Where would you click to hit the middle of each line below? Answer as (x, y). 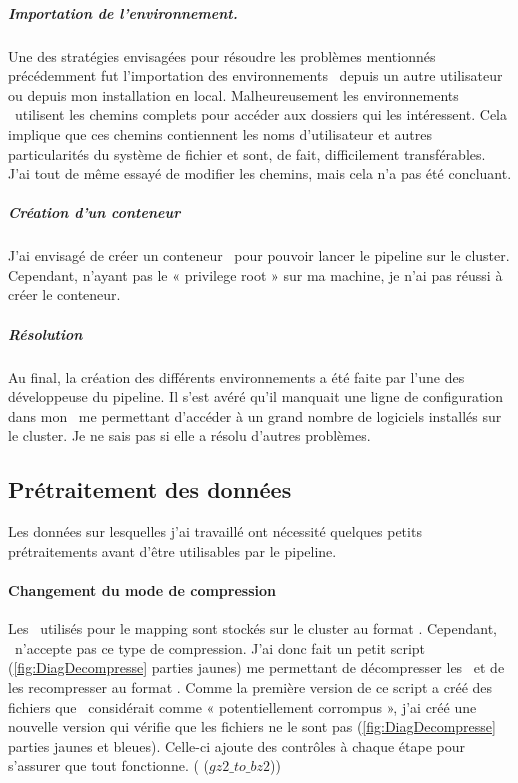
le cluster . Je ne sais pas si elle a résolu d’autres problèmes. (189, 435)
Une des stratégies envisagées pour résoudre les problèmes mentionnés (222, 55)
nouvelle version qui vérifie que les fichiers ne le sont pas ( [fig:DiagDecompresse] (252, 726)
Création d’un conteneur (94, 212)
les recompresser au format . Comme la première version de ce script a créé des (250, 686)
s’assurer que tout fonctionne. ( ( (108, 765)
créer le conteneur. (64, 294)
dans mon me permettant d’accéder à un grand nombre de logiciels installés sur (255, 415)
